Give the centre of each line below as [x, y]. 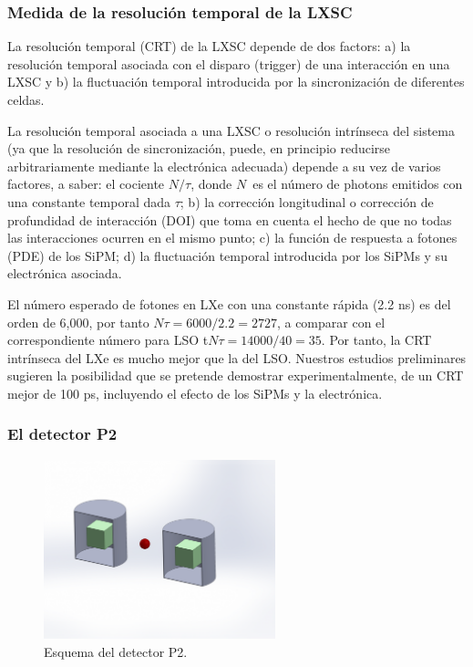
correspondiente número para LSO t [108, 340]
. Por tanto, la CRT [376, 340]
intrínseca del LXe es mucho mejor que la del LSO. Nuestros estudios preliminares [237, 357]
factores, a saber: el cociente [86, 184]
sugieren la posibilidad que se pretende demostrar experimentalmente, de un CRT [236, 375]
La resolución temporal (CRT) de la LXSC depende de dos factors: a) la [209, 46]
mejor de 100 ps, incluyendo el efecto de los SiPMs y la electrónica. [195, 393]
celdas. [26, 99]
